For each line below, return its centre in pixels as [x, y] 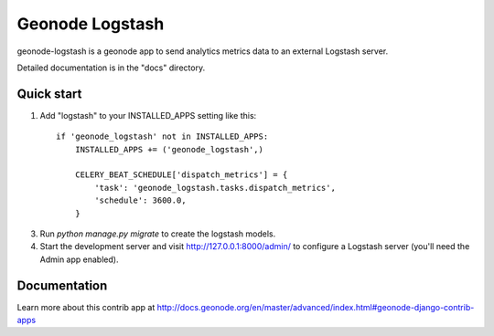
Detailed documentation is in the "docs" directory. [111, 68]
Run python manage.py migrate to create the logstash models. [158, 234]
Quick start [49, 94]
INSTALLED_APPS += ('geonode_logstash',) [169, 149]
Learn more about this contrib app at [86, 307]
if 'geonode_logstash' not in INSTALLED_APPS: [162, 136]
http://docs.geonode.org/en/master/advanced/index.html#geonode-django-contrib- [316, 307]
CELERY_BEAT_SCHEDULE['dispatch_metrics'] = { [181, 175]
